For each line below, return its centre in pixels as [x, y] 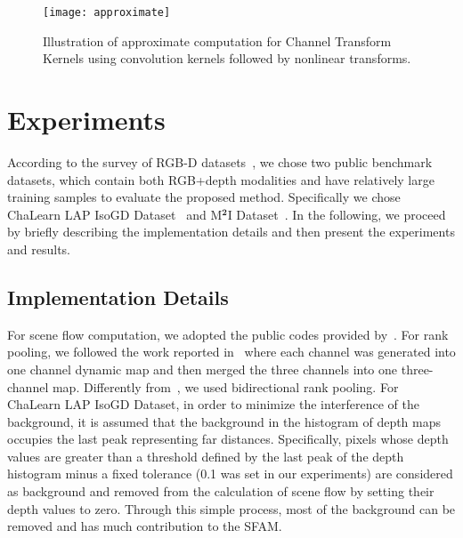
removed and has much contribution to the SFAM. [145, 526]
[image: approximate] [107, 12]
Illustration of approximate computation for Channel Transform [217, 40]
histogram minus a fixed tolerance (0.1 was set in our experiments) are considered [230, 474]
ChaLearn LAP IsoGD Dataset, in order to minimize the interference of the [214, 404]
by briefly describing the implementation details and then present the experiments [231, 232]
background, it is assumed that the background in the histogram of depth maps [224, 421]
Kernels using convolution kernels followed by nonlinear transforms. [227, 58]
